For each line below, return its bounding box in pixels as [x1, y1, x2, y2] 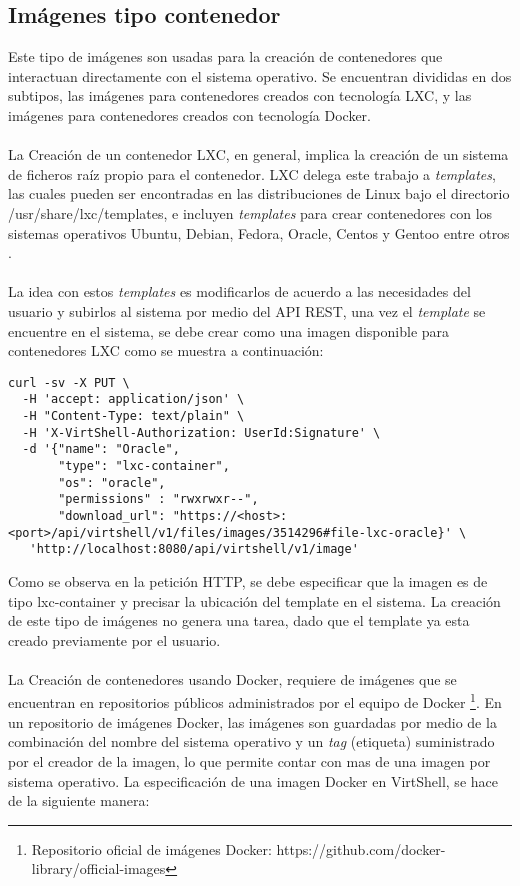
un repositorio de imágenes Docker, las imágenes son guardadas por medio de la [8, 711, 497, 732]
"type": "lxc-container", [58, 458, 230, 473]
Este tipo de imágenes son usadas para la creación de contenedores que [8, 46, 443, 67]
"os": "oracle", [58, 475, 166, 490]
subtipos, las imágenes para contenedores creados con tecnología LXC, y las [8, 85, 472, 106]
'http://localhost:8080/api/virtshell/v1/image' [29, 542, 359, 557]
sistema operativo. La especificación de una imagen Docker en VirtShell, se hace [8, 770, 498, 791]
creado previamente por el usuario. [8, 629, 221, 650]
